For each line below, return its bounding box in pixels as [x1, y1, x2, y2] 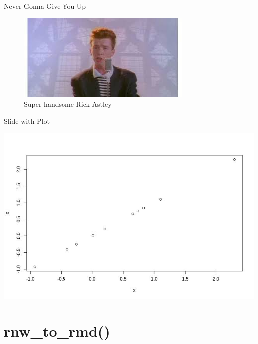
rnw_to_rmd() [4, 321, 110, 341]
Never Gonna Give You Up [4, 1, 86, 11]
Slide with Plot [4, 115, 50, 126]
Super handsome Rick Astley [24, 99, 112, 109]
